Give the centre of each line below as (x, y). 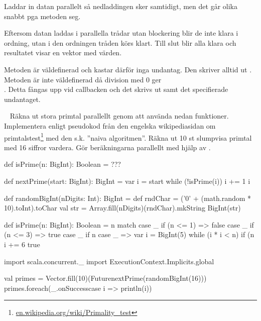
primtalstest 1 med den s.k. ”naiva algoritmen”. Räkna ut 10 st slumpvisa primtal (128, 137)
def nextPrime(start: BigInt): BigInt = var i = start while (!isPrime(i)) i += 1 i (127, 181)
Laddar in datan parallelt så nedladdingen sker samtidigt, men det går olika (121, 6)
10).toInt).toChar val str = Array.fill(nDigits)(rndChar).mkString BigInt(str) (122, 208)
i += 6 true (22, 244)
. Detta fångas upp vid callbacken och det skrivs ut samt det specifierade (116, 89)
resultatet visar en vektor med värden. (63, 52)
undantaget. (22, 99)
